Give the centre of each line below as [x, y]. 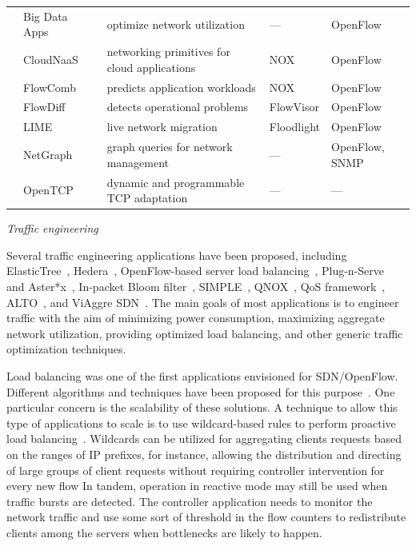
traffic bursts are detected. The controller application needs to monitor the [190, 501]
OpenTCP [48, 190]
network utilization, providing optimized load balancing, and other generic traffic [205, 333]
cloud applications [151, 67]
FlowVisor [294, 107]
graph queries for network [170, 147]
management [138, 162]
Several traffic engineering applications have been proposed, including [177, 255]
